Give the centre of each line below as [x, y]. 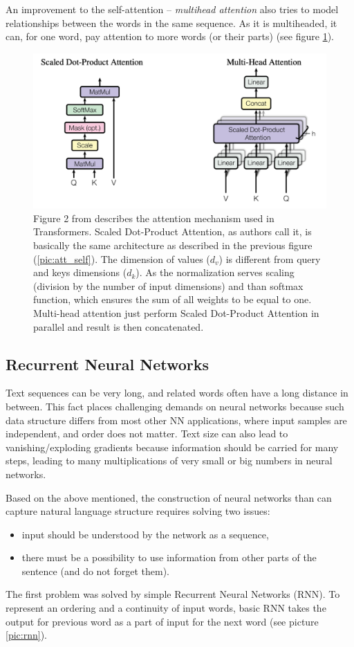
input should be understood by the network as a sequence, [145, 534]
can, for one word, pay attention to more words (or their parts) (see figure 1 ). [170, 36]
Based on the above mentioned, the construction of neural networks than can [169, 497]
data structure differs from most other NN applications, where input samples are [176, 420]
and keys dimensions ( [80, 272]
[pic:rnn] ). [26, 635]
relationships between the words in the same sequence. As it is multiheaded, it [171, 22]
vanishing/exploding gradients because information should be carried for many [172, 447]
